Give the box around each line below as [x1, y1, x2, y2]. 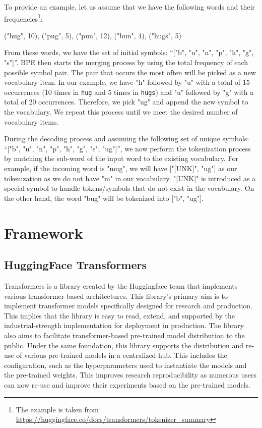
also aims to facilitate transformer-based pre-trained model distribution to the [4, 330, 245, 340]
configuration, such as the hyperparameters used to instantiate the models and [4, 359, 247, 370]
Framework [4, 222, 83, 243]
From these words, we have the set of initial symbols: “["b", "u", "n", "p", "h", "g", [4, 47, 254, 58]
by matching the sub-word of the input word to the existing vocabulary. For [4, 153, 238, 164]
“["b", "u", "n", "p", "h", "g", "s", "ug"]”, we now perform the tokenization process [4, 143, 251, 153]
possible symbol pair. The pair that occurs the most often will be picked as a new [4, 67, 256, 77]
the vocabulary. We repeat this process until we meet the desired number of [4, 106, 238, 117]
